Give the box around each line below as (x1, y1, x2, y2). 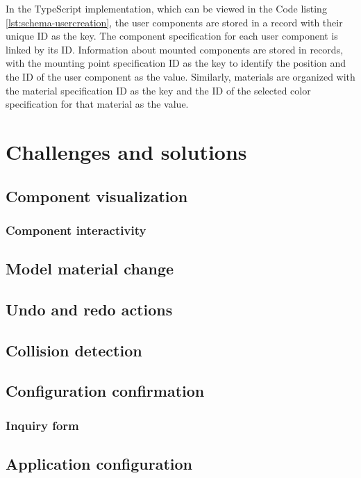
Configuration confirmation (6, 380, 205, 402)
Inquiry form (6, 416, 79, 434)
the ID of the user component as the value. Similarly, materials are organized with (6, 69, 355, 83)
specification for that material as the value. (6, 97, 189, 111)
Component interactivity (6, 221, 146, 238)
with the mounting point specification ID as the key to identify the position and (6, 56, 346, 70)
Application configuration (6, 453, 192, 475)
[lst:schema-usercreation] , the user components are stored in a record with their (6, 15, 343, 29)
